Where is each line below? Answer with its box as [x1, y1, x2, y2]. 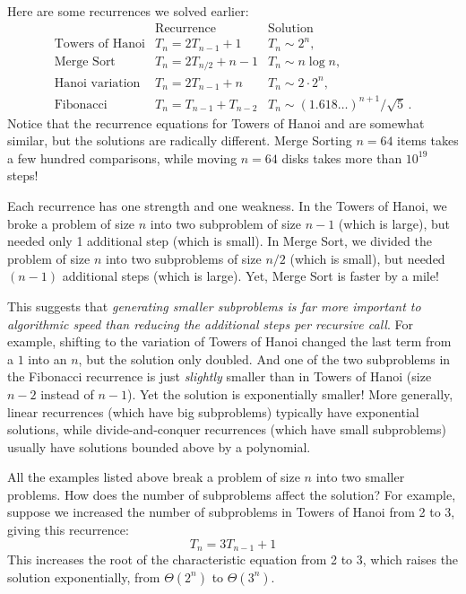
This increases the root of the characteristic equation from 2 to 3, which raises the [7, 550, 459, 569]
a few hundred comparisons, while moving [7, 148, 237, 167]
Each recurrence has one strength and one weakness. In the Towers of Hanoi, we [7, 196, 447, 214]
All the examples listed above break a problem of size [7, 467, 300, 486]
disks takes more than [281, 148, 402, 167]
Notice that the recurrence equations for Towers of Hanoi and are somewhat [7, 113, 425, 132]
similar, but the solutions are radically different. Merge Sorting [7, 131, 352, 150]
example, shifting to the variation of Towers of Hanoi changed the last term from [7, 332, 452, 351]
